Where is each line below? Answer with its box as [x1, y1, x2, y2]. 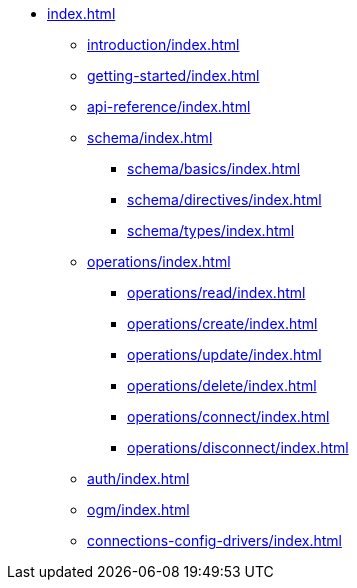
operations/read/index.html [127, 284, 306, 301]
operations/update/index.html [127, 346, 322, 363]
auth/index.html [87, 470, 190, 487]
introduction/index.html [87, 36, 240, 53]
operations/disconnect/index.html [127, 439, 349, 456]
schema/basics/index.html [127, 160, 301, 177]
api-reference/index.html [87, 98, 251, 115]
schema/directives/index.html [127, 191, 322, 208]
